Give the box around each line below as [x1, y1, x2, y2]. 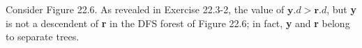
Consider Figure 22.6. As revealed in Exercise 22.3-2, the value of [6, 2, 285, 16]
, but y [326, 2, 356, 16]
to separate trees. [6, 29, 80, 44]
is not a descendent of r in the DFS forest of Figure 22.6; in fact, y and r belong [6, 15, 350, 30]
